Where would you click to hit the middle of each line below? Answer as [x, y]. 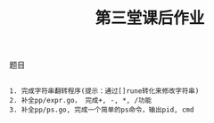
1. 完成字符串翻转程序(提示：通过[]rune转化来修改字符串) [104, 91]
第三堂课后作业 [150, 18]
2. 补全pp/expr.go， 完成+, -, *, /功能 [81, 101]
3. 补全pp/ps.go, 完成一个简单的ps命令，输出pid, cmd [102, 110]
